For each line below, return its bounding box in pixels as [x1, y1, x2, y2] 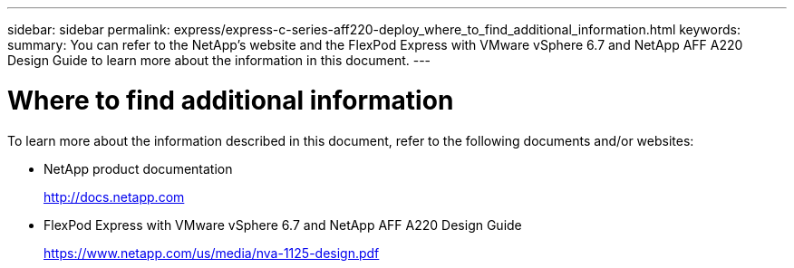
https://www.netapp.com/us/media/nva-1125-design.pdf [44, 244, 380, 261]
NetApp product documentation [44, 160, 233, 177]
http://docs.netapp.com [44, 188, 185, 205]
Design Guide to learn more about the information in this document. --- [7, 53, 431, 68]
